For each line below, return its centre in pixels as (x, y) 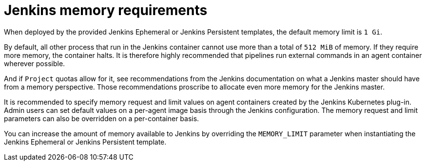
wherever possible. (35, 63)
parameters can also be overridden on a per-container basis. (102, 118)
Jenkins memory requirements (106, 10)
